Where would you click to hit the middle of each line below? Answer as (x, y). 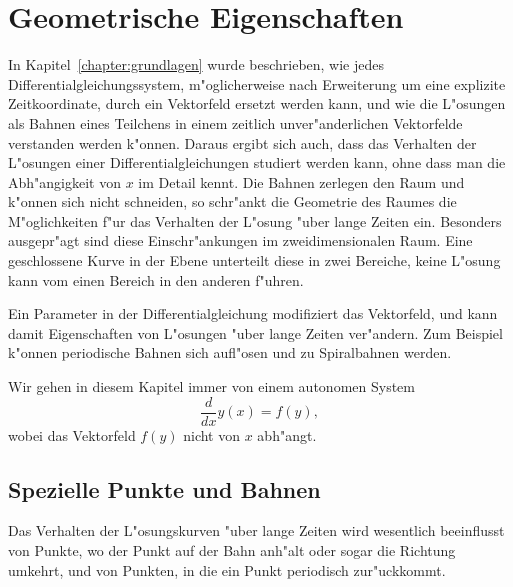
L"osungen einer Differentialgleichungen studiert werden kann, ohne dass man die (257, 162)
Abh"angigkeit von (64, 181)
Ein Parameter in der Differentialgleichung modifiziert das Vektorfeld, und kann (253, 313)
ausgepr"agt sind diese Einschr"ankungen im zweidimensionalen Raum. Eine (240, 240)
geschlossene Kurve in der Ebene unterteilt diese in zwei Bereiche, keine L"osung (254, 260)
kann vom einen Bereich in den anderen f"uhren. (156, 279)
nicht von (212, 434)
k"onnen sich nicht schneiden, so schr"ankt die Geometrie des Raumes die (232, 201)
